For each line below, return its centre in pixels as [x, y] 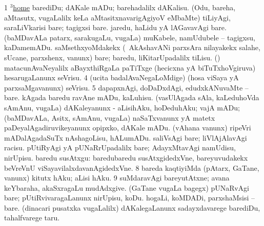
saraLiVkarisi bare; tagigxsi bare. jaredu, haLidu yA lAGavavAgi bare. [115, 27]
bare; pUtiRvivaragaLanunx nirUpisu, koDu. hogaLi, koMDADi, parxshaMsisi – [129, 198]
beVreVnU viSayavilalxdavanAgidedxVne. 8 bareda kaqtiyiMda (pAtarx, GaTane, [132, 167]
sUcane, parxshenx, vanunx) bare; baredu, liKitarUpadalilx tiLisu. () [112, 57]
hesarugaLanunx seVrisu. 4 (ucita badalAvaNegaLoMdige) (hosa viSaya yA [121, 77]
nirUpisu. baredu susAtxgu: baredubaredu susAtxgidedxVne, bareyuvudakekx [126, 157]
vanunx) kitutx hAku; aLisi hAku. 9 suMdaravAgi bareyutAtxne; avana [117, 178]
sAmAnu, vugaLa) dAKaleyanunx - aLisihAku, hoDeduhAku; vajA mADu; [122, 107]
